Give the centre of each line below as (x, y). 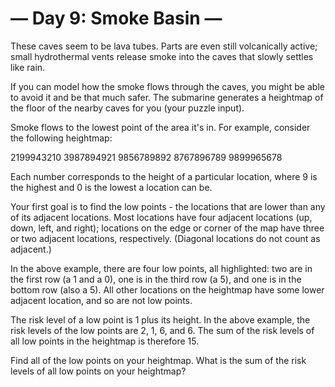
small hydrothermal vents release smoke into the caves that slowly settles (162, 56)
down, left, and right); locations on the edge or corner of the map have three (167, 228)
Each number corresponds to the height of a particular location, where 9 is (164, 176)
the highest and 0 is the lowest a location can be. (111, 187)
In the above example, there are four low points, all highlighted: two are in (161, 268)
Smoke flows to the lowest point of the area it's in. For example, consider (160, 127)
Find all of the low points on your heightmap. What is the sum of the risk (158, 360)
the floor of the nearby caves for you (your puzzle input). (127, 108)
